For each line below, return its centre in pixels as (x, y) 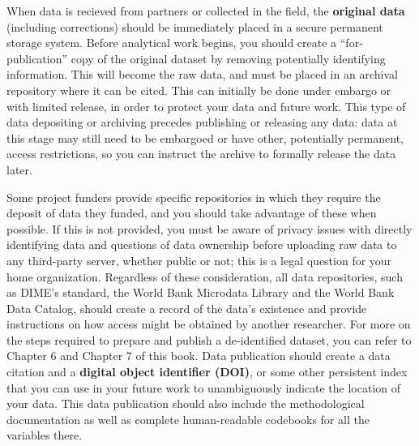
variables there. (45, 435)
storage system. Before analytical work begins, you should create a (172, 43)
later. (19, 169)
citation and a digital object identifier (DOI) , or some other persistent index (207, 372)
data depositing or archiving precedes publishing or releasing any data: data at (202, 122)
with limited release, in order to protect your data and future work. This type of (206, 106)
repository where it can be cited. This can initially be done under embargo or (199, 90)
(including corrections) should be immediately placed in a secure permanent (195, 26)
